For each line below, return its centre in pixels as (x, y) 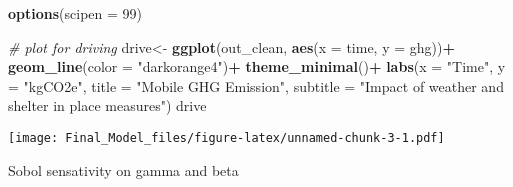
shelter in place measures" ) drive (107, 105)
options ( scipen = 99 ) (75, 13)
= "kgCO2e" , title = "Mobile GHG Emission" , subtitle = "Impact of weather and (256, 85)
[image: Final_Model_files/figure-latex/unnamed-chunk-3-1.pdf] (226, 137)
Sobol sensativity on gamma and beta (123, 169)
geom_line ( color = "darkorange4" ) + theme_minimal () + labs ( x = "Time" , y (257, 66)
